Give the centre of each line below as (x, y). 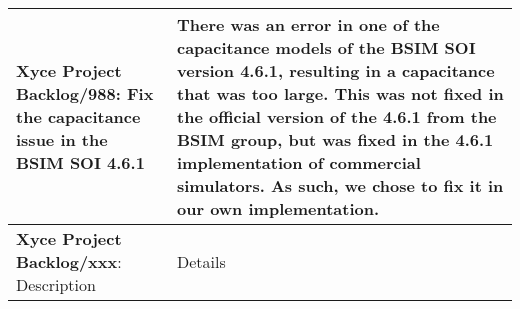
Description (56, 284)
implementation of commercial (299, 162)
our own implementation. (278, 208)
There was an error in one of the (308, 24)
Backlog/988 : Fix (85, 93)
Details (201, 261)
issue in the (62, 139)
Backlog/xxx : (69, 261)
